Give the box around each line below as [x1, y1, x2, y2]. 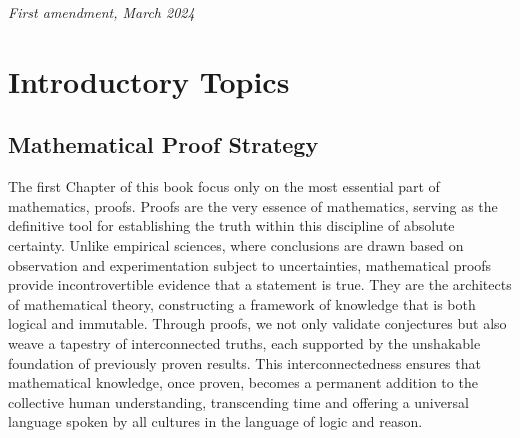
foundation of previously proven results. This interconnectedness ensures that [8, 352, 481, 373]
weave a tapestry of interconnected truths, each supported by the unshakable [8, 332, 481, 353]
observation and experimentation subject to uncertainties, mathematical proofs [8, 254, 492, 275]
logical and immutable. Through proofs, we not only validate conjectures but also [8, 313, 507, 334]
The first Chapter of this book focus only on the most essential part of [8, 176, 440, 197]
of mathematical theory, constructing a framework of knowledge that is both [8, 293, 476, 314]
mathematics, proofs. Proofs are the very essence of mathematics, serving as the [8, 195, 498, 216]
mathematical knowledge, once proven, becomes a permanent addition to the [8, 372, 478, 393]
